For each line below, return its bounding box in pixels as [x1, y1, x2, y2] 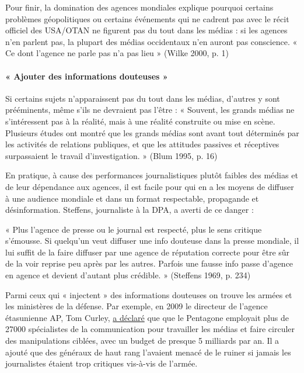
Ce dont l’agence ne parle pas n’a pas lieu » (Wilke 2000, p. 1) [5, 47, 229, 59]
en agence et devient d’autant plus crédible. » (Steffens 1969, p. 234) [5, 269, 251, 281]
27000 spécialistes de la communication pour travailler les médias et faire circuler [5, 323, 295, 335]
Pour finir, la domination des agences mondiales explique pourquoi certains [5, 1, 274, 13]
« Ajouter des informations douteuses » [5, 70, 168, 82]
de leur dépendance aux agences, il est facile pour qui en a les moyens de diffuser [5, 180, 294, 192]
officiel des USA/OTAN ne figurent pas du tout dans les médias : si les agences [5, 24, 288, 36]
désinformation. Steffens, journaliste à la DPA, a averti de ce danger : [5, 203, 254, 216]
